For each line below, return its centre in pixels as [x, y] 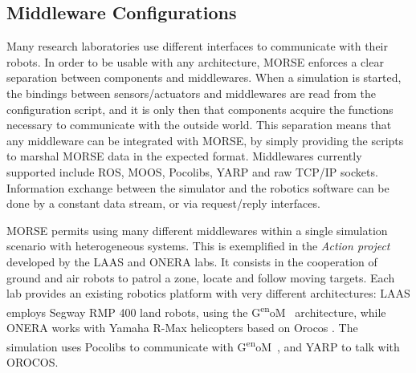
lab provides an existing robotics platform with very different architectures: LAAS [208, 293]
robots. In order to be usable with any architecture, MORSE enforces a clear [195, 61]
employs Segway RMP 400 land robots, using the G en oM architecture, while [196, 310]
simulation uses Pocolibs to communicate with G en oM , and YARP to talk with [203, 345]
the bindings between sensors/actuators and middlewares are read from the [191, 93]
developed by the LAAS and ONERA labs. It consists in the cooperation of [192, 261]
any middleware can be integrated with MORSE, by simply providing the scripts [205, 140]
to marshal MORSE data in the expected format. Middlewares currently [184, 156]
